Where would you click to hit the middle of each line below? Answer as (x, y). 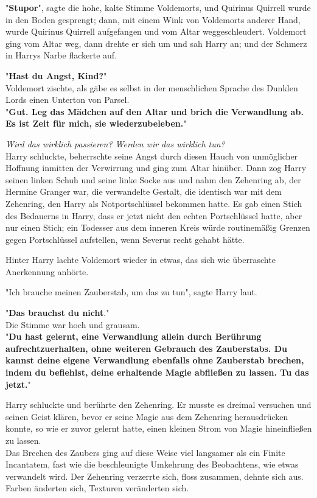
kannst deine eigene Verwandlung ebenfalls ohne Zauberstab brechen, (155, 360)
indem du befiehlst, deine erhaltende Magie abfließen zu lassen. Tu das (157, 372)
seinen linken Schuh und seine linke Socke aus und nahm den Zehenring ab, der (153, 179)
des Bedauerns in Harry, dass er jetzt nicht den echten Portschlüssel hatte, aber (154, 215)
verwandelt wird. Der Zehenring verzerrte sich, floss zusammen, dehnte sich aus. (155, 476)
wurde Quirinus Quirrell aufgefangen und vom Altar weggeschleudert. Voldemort (156, 31)
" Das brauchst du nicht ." (57, 313)
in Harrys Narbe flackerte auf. (61, 55)
